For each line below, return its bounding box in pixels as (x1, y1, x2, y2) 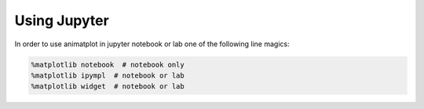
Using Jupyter (14, 12, 109, 29)
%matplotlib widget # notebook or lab (31, 82, 185, 91)
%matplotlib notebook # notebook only (31, 60, 185, 69)
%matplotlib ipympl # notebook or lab (31, 71, 185, 80)
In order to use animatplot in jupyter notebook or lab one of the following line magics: (14, 39, 290, 49)
